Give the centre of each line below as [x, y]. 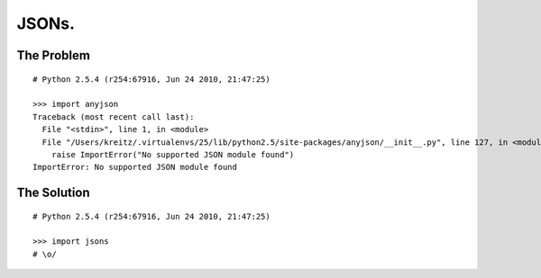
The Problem [53, 55]
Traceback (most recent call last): [114, 117]
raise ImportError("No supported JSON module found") [173, 154]
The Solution [53, 193]
